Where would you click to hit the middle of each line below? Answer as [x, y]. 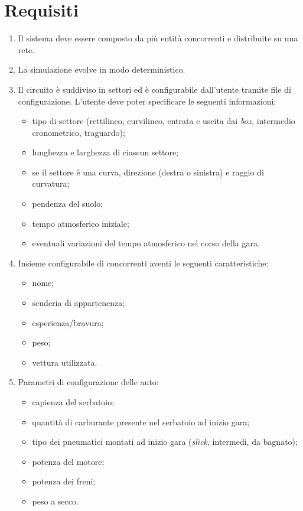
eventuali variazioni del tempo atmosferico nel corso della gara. [146, 243]
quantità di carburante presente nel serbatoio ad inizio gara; [141, 422]
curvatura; [51, 183]
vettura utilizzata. [65, 362]
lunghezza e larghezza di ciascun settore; [105, 152]
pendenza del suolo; [68, 204]
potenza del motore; [68, 461]
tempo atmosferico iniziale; [81, 223]
